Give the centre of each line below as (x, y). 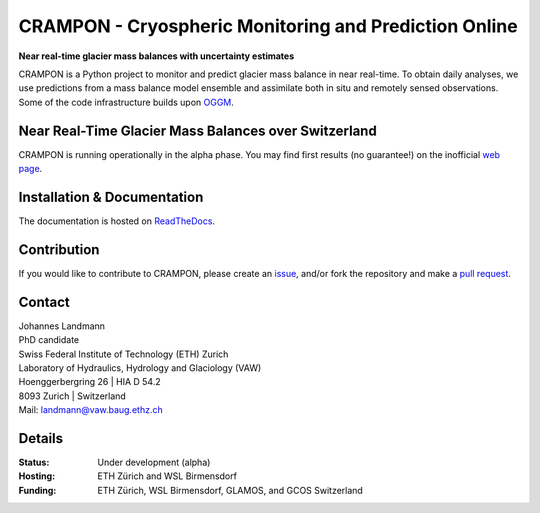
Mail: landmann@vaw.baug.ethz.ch (91, 410)
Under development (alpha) (154, 462)
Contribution (59, 249)
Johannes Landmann (61, 326)
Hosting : (37, 476)
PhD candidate (49, 340)
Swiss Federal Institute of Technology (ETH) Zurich (123, 354)
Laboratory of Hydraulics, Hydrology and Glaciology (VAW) (140, 367)
